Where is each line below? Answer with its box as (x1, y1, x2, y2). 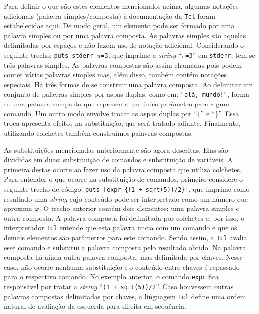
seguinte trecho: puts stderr (4, 50, 94, 60)
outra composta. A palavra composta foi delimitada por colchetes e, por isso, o (4, 212, 245, 223)
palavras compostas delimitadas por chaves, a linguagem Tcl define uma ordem (4, 291, 246, 301)
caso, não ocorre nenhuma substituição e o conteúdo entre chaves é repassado (4, 261, 240, 272)
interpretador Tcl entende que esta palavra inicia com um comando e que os (4, 222, 237, 233)
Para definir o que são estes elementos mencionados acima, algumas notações (4, 1, 239, 11)
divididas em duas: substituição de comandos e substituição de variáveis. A (4, 154, 233, 165)
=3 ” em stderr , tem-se (185, 50, 255, 60)
